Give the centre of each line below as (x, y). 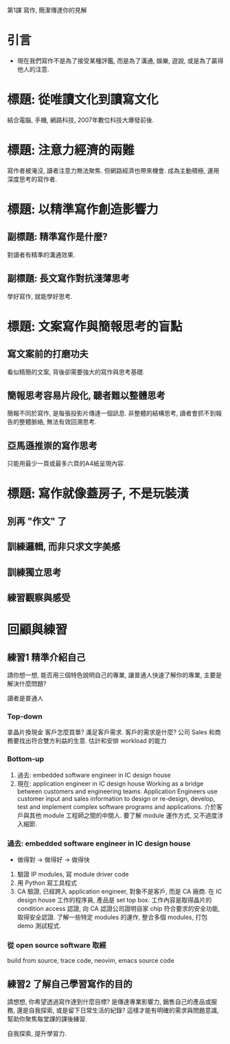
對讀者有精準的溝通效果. (41, 254)
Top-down (25, 716)
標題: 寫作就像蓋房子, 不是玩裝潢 (98, 494)
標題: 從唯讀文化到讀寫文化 (83, 100)
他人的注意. (33, 69)
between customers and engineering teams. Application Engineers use (117, 791)
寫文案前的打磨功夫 (48, 354)
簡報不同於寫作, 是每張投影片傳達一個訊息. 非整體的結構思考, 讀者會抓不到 (112, 413)
